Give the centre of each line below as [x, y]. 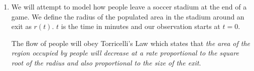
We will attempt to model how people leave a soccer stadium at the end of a [129, 6]
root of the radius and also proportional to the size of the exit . [106, 62]
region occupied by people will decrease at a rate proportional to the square [125, 53]
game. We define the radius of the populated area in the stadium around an [128, 16]
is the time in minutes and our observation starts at [141, 26]
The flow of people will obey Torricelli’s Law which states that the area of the [131, 43]
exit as [21, 26]
